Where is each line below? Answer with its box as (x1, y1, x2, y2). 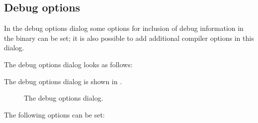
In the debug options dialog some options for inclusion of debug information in (4, 23, 244, 33)
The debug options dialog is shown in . (4, 76, 122, 86)
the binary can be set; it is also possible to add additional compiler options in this (4, 32, 254, 43)
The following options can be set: (4, 109, 105, 120)
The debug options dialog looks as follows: (4, 59, 133, 69)
